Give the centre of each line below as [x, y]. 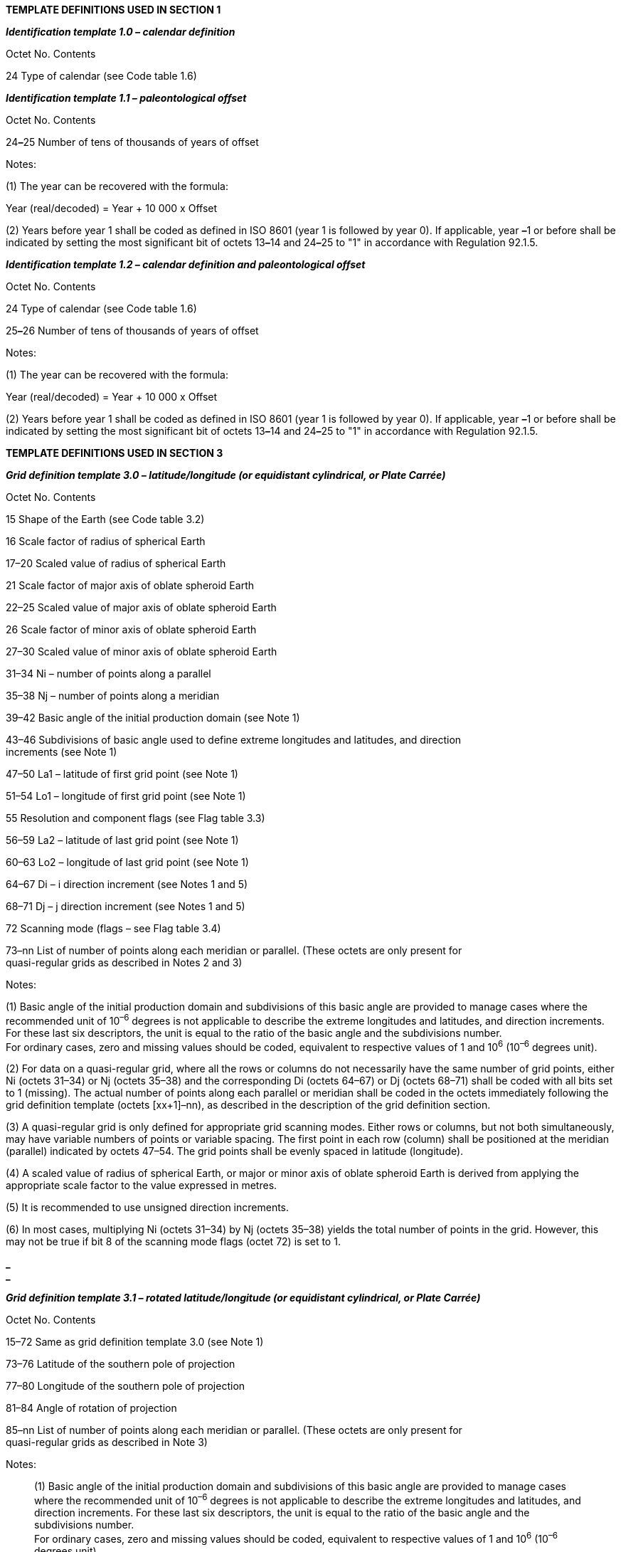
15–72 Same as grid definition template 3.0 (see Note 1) [135, 1342]
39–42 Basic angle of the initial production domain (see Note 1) [153, 718]
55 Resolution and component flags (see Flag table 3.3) [136, 818]
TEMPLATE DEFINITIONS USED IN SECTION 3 [115, 453]
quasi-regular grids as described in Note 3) [107, 1442]
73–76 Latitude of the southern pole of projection [121, 1364]
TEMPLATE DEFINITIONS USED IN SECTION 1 [113, 10]
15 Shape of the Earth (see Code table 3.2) [105, 519]
